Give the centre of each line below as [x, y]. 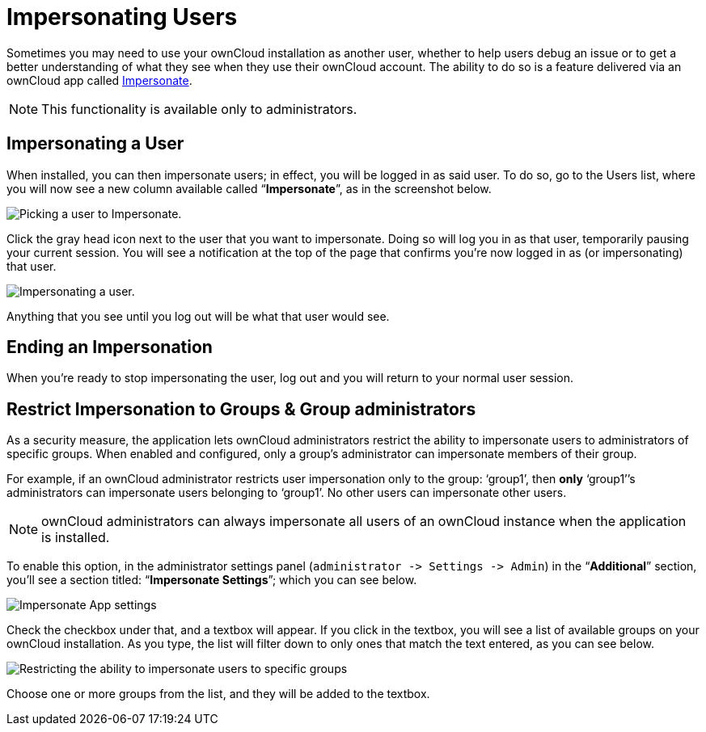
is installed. [76, 538]
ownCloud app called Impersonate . [99, 80]
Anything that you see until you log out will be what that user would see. [198, 316]
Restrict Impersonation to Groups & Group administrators [241, 409]
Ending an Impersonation [110, 347]
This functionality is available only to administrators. [199, 109]
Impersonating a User [95, 144]
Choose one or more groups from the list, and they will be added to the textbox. [218, 694]
